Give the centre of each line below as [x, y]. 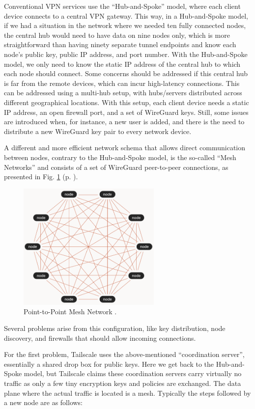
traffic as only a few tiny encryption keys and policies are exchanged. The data [123, 383]
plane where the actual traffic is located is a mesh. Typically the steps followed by [127, 393]
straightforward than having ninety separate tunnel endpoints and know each [120, 44]
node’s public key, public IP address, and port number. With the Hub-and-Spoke [126, 54]
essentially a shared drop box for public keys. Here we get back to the [109, 364]
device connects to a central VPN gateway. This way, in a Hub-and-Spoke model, [126, 15]
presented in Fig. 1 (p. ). [41, 177]
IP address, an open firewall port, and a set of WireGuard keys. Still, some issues [126, 112]
